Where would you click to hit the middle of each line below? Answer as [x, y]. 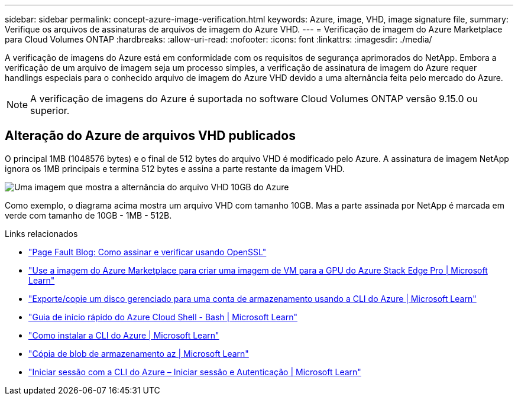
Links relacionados [41, 233]
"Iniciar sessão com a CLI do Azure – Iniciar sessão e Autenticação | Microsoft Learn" [195, 372]
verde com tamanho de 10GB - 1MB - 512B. [88, 215]
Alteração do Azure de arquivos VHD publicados [150, 136]
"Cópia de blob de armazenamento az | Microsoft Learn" [139, 353]
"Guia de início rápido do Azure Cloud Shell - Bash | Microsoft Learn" [163, 317]
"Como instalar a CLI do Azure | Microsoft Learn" [124, 335]
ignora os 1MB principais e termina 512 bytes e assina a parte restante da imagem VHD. [175, 168]
